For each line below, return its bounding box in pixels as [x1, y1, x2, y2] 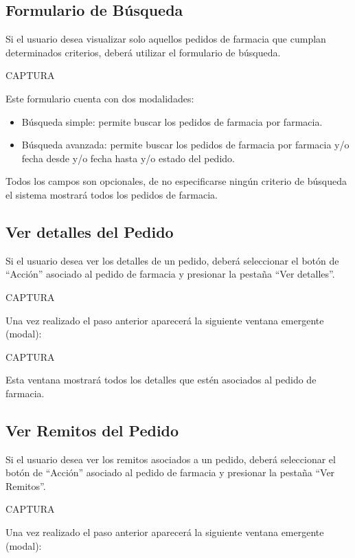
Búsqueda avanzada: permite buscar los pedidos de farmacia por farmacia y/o [21, 137, 350, 152]
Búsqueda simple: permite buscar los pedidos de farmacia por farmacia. [21, 114, 323, 129]
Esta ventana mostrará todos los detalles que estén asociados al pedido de [5, 372, 317, 387]
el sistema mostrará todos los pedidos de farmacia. [5, 187, 218, 201]
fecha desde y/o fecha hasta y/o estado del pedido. [21, 150, 235, 165]
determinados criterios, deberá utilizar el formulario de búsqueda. [5, 45, 281, 59]
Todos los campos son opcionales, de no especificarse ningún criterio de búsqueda [5, 174, 347, 188]
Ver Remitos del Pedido [5, 419, 179, 440]
